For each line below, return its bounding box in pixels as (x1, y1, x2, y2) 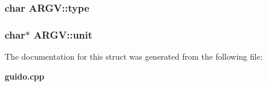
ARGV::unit (33, 27, 93, 42)
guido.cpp (5, 70, 44, 82)
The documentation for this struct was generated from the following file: (5, 50, 263, 63)
